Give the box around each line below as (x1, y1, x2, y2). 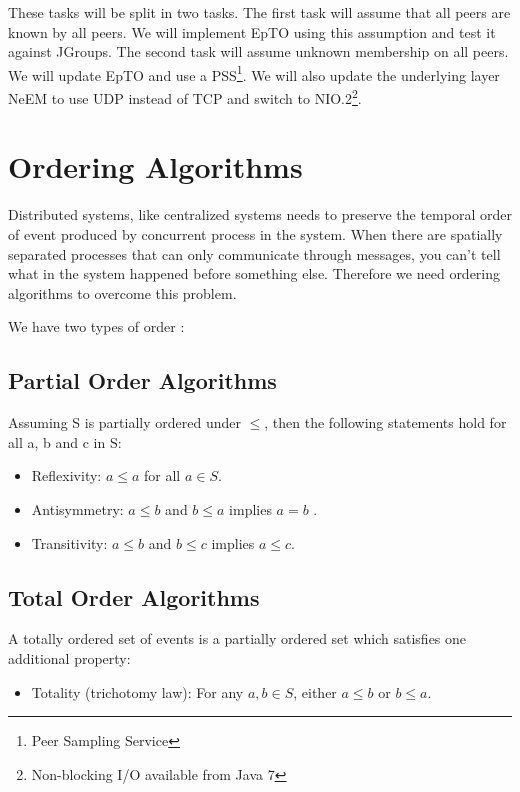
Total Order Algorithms (8, 581, 260, 612)
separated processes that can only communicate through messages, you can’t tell (8, 243, 501, 264)
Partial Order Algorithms (8, 365, 277, 396)
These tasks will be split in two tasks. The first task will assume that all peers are (8, 2, 511, 22)
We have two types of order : (8, 316, 185, 337)
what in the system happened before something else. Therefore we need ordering (8, 263, 501, 284)
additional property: (8, 647, 131, 668)
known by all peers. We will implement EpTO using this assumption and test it (8, 21, 496, 42)
